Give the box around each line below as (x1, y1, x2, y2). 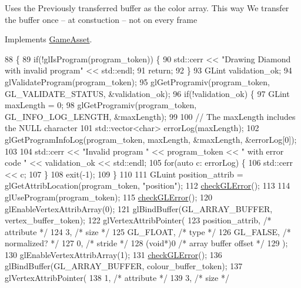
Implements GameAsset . (5, 33, 92, 45)
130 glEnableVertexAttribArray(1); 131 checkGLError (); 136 (5, 248, 222, 260)
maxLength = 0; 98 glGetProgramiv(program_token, (5, 99, 197, 111)
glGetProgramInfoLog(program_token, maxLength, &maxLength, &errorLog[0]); (5, 133, 297, 145)
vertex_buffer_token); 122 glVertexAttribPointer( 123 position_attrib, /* (5, 214, 272, 226)
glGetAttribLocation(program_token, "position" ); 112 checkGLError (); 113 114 (5, 179, 290, 192)
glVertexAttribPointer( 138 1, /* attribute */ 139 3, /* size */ (5, 272, 229, 284)
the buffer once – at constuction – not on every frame (5, 13, 198, 25)
